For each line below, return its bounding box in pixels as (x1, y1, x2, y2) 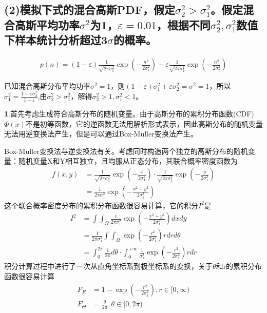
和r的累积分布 (216, 261, 262, 271)
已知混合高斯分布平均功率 (4, 80, 90, 91)
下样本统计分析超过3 (4, 32, 108, 48)
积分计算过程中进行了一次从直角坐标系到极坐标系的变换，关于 (4, 261, 213, 271)
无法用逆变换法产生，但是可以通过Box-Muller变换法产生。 (4, 128, 198, 139)
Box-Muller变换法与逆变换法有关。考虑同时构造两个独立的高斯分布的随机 (4, 145, 248, 156)
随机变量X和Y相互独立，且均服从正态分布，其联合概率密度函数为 (18, 155, 238, 166)
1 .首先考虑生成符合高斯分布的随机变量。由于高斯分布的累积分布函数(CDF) (4, 108, 254, 119)
